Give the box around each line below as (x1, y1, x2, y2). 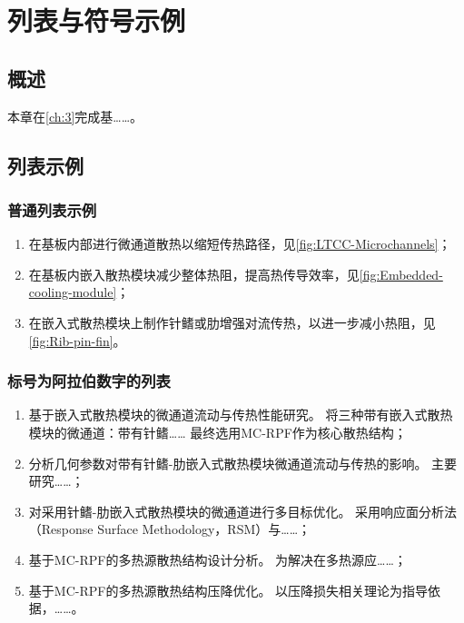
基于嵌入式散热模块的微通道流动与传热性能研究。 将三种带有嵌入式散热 (28, 405, 453, 424)
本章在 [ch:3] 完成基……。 (7, 106, 143, 125)
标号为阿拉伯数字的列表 (7, 370, 171, 392)
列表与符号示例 (7, 2, 186, 39)
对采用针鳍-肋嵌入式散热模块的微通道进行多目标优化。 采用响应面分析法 (28, 501, 458, 520)
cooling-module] (28, 282, 117, 302)
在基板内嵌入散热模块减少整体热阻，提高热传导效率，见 (28, 264, 360, 283)
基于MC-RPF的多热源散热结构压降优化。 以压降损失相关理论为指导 (28, 580, 429, 599)
